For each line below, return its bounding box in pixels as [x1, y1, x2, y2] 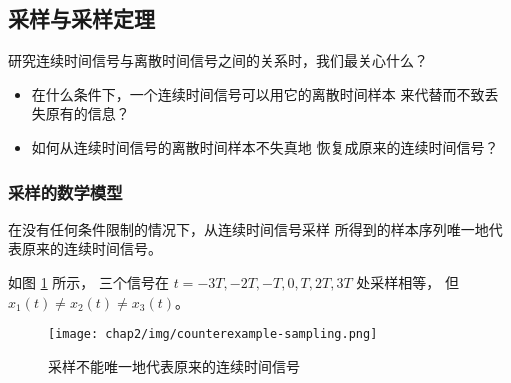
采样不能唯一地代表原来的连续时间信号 [48, 355, 300, 376]
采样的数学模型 [8, 179, 123, 204]
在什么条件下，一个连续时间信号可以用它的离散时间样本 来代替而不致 [31, 83, 485, 104]
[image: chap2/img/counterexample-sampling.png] [48, 327, 378, 342]
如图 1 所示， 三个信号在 [8, 271, 169, 292]
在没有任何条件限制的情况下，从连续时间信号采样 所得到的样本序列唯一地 [8, 218, 489, 239]
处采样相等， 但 [356, 271, 459, 292]
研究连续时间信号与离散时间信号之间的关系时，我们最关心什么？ [8, 50, 428, 71]
